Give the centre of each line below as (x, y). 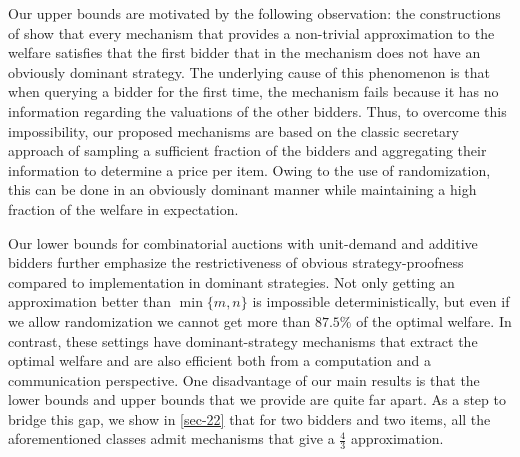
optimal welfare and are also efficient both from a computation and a (219, 360)
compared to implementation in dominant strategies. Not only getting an (231, 281)
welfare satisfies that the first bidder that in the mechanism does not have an (244, 52)
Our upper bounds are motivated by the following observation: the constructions (254, 13)
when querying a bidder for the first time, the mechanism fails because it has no (253, 91)
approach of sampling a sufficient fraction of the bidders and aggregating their (247, 150)
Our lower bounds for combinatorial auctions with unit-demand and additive (243, 242)
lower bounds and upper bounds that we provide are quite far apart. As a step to (257, 399)
